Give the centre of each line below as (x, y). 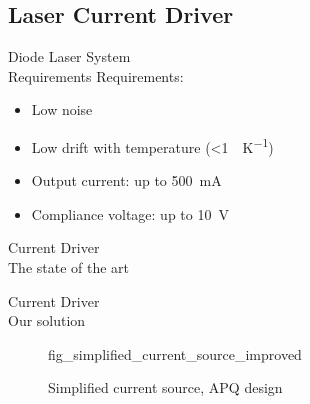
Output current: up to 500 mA (126, 180)
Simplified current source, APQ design (165, 387)
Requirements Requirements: (96, 75)
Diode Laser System (69, 56)
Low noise (62, 109)
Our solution (47, 320)
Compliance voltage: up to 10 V (130, 213)
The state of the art (69, 267)
